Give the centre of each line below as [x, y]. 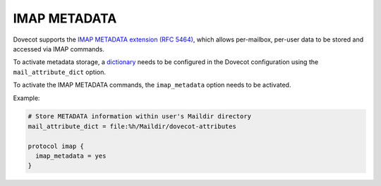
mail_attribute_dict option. [59, 72]
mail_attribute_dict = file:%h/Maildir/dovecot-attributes [132, 126]
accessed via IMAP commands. [59, 49]
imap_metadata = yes [71, 156]
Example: [26, 98]
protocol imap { [56, 146]
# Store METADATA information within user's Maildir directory [140, 117]
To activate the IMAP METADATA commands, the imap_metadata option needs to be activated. [152, 85]
